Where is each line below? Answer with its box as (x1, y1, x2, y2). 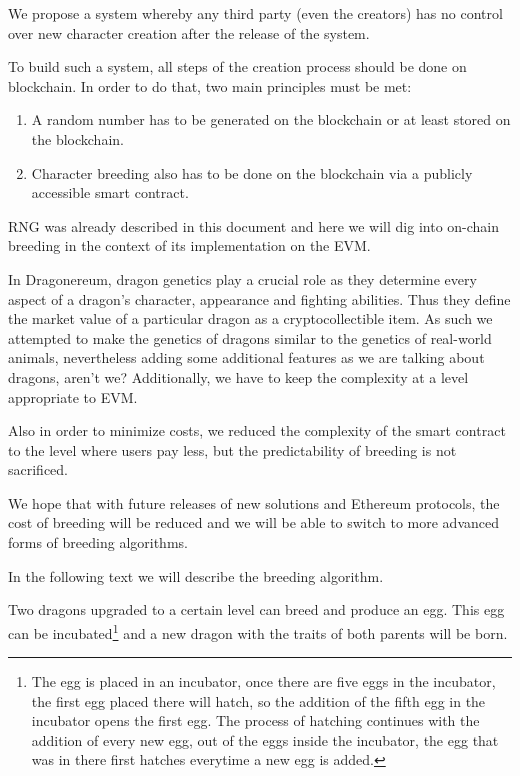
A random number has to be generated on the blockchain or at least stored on (31, 109, 511, 130)
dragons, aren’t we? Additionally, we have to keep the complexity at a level (8, 366, 469, 387)
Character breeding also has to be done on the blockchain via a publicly (31, 162, 473, 183)
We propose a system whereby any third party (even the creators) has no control (8, 3, 503, 23)
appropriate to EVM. (8, 386, 138, 407)
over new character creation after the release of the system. (8, 22, 370, 43)
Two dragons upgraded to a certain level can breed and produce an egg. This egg (8, 599, 505, 620)
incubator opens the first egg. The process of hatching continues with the (31, 710, 480, 731)
